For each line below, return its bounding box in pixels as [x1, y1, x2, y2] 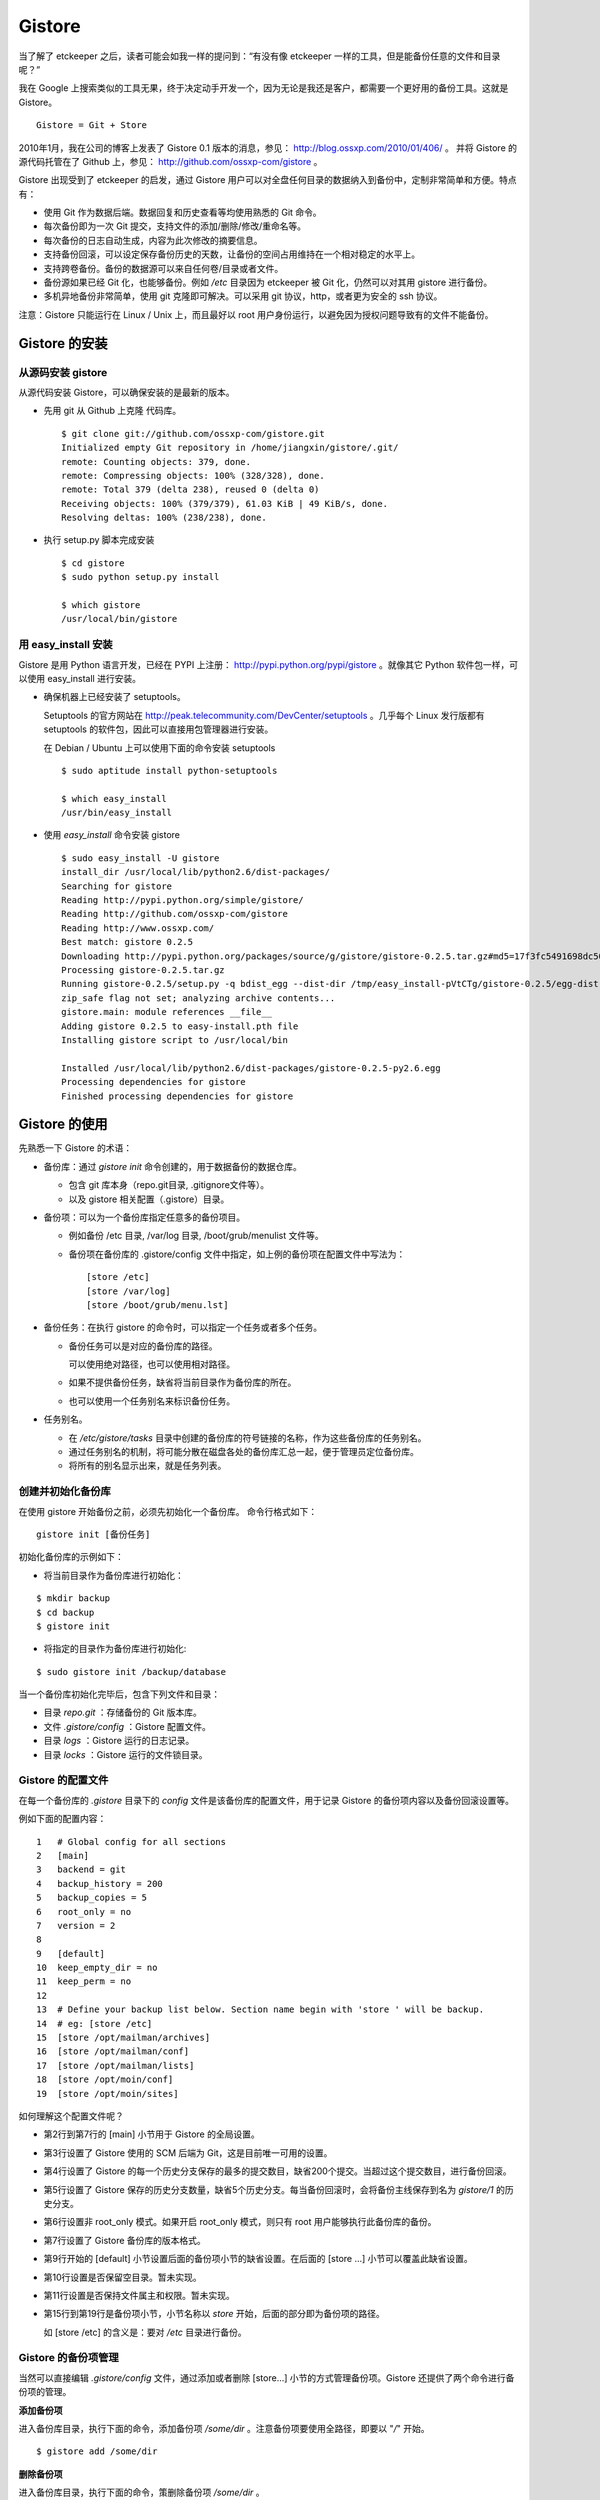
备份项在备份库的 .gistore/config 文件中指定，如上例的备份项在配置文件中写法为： [68, 1248, 406, 1260]
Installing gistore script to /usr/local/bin [61, 1034, 289, 1045]
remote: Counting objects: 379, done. [61, 456, 252, 467]
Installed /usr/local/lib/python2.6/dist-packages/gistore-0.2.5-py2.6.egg [61, 1062, 441, 1074]
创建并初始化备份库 [18, 1485, 112, 1499]
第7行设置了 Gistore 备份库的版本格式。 [43, 2234, 207, 2246]
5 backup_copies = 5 [36, 1892, 148, 1904]
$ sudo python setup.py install [61, 571, 220, 583]
